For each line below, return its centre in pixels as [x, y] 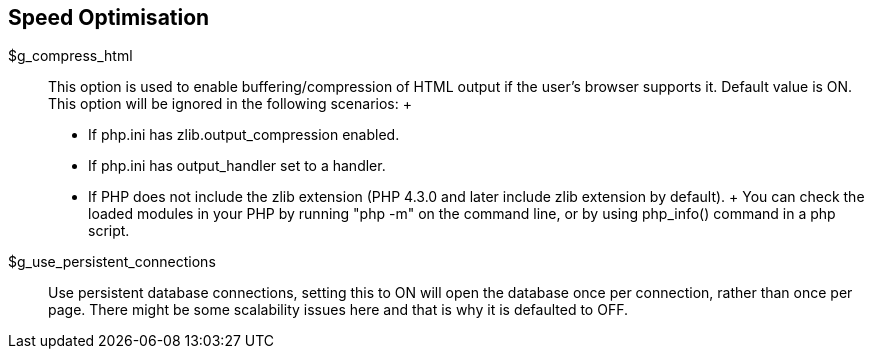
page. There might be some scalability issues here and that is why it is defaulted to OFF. [338, 310]
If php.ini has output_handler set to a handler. [237, 166]
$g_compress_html [70, 56]
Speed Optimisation [109, 17]
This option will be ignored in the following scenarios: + [230, 104]
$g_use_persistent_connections [112, 262]
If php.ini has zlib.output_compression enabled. [244, 135]
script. [109, 231]
